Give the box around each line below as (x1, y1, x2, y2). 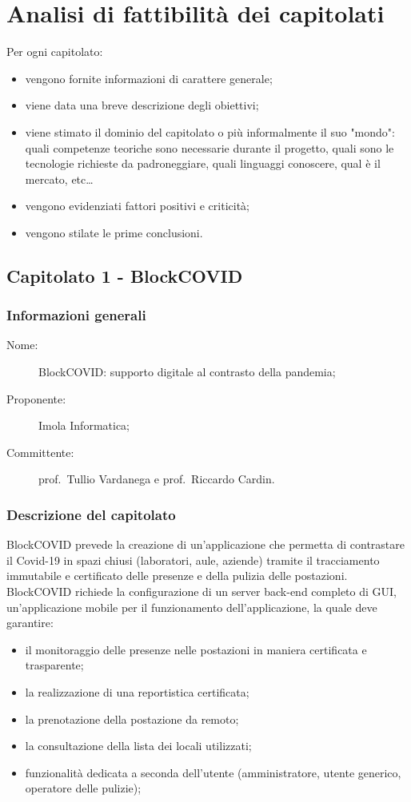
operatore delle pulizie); (25, 780, 142, 796)
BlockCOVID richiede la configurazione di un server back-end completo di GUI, (6, 583, 397, 600)
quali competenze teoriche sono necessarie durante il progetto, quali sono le (25, 139, 394, 156)
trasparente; (25, 657, 84, 673)
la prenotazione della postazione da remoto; (25, 710, 239, 727)
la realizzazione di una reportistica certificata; (25, 684, 249, 700)
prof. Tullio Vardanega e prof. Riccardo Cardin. (38, 470, 275, 487)
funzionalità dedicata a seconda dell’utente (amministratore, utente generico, (25, 764, 401, 780)
